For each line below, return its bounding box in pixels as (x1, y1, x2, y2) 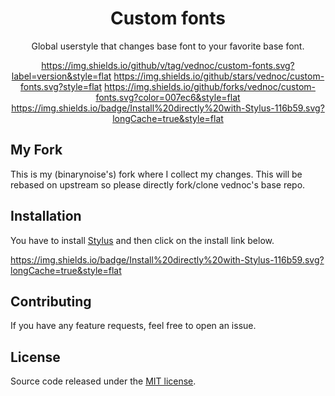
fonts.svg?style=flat (20, 80, 103, 92)
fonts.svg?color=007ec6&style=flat (95, 91, 241, 103)
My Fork (10, 142, 63, 159)
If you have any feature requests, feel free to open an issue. (10, 320, 257, 332)
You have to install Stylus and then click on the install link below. (10, 234, 275, 246)
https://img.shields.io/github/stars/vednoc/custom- (113, 70, 325, 82)
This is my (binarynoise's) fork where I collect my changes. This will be (10, 168, 303, 180)
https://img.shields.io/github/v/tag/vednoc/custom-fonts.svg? (41, 59, 295, 71)
